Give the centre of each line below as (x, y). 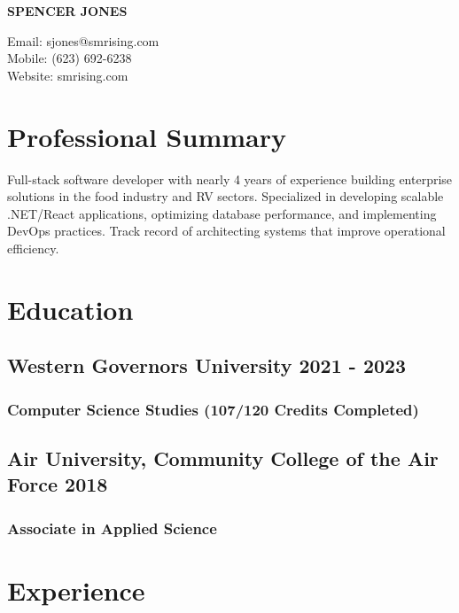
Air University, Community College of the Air (223, 458)
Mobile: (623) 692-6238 (70, 58)
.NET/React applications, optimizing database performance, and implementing (222, 213)
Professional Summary (147, 136)
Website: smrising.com (68, 75)
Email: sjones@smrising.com (83, 40)
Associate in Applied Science (112, 528)
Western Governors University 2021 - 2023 (207, 365)
